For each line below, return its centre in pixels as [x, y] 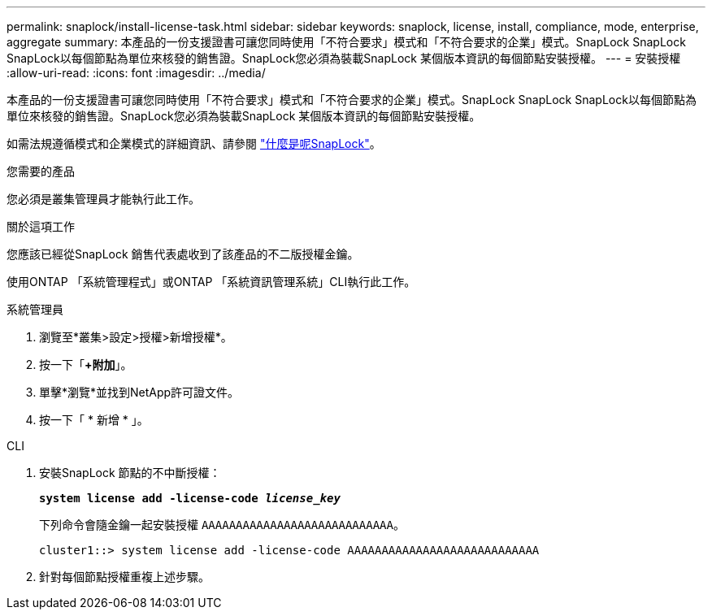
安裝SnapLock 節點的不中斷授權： [130, 473]
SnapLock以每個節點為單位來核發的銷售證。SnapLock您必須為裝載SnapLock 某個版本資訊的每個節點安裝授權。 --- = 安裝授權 [344, 58]
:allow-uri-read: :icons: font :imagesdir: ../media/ [136, 73]
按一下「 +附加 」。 [86, 364]
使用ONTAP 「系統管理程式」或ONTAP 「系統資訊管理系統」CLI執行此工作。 [211, 282]
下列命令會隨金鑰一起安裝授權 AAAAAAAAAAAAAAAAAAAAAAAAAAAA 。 [222, 525]
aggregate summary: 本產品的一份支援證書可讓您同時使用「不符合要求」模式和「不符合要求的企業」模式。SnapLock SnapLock [346, 42]
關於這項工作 [41, 226]
